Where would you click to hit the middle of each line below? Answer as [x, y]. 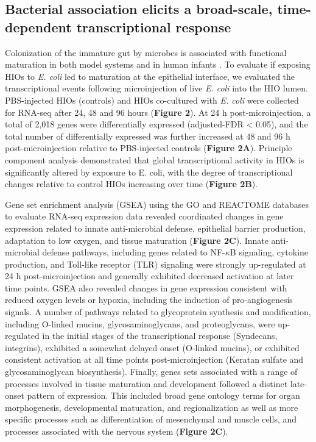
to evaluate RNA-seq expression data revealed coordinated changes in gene [144, 216]
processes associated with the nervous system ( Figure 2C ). [117, 431]
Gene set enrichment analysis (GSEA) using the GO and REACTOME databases [157, 204]
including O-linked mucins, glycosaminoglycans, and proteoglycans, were [140, 323]
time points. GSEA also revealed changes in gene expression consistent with [146, 287]
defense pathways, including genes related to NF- [134, 252]
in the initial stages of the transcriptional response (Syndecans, [160, 336]
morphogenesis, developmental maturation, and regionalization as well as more [152, 407]
